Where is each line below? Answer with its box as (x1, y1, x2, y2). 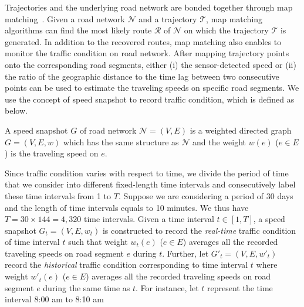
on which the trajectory (184, 24, 269, 36)
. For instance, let (136, 281, 199, 294)
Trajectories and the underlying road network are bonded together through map (5, 1, 293, 13)
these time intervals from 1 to (5, 189, 112, 202)
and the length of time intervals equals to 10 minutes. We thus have (5, 201, 249, 213)
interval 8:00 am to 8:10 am (5, 293, 104, 305)
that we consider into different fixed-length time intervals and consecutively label (5, 178, 296, 190)
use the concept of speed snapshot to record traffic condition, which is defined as (5, 93, 295, 105)
